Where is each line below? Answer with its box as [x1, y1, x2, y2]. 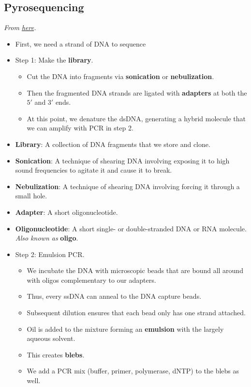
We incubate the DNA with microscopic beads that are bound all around [27, 265, 243, 275]
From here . [4, 22, 36, 32]
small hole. [15, 191, 47, 201]
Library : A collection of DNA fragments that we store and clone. [15, 139, 210, 149]
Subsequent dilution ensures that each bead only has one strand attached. [27, 307, 246, 318]
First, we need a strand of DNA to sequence [15, 38, 146, 48]
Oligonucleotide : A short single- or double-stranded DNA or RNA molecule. [15, 223, 247, 233]
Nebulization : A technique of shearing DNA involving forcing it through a [15, 181, 240, 191]
